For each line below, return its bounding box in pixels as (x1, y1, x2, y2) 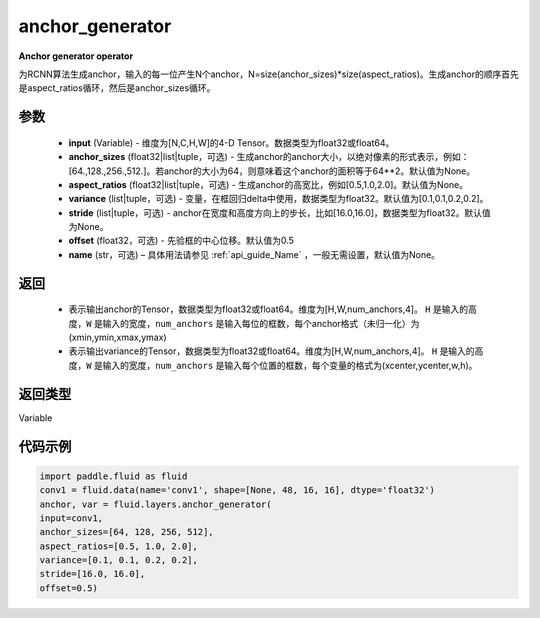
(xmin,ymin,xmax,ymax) (68, 331, 167, 344)
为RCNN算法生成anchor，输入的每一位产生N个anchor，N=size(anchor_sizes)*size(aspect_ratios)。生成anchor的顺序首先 (18, 68, 519, 80)
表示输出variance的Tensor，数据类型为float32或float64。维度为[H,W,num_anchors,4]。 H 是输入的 (68, 345, 475, 357)
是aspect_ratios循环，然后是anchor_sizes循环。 (18, 82, 216, 94)
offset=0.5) (39, 582, 99, 594)
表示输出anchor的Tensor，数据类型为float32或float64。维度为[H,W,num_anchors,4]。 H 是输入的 (68, 303, 469, 315)
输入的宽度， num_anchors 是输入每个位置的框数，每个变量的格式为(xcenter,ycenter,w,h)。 (102, 359, 478, 371)
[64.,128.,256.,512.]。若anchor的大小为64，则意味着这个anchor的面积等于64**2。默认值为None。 (68, 165, 476, 177)
